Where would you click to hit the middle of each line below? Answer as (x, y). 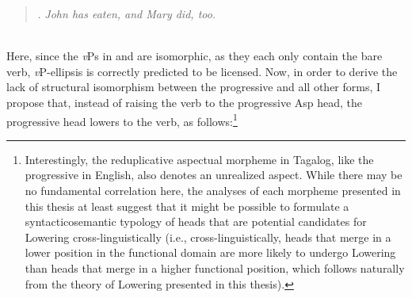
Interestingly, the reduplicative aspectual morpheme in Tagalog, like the (199, 159)
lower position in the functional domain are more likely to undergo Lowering (210, 252)
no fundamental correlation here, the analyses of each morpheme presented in (213, 190)
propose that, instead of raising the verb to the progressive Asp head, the (185, 102)
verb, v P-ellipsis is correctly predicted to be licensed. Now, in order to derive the (202, 71)
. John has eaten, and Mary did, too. (127, 13)
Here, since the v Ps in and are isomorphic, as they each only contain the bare (195, 56)
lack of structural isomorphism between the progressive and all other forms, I (194, 87)
